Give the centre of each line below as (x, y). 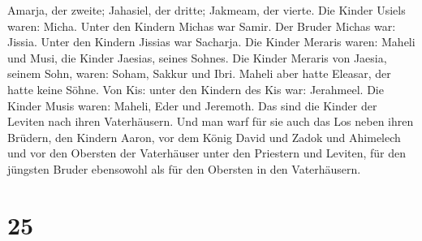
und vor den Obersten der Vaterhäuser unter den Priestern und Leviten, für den (207, 153)
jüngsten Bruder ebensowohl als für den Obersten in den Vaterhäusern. (184, 168)
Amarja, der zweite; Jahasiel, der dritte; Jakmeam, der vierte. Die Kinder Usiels (207, 10)
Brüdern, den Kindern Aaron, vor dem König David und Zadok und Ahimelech (204, 137)
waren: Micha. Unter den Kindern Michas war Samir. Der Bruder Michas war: (202, 26)
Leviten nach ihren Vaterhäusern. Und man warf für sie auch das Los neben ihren (211, 121)
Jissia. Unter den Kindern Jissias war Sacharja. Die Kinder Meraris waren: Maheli (211, 42)
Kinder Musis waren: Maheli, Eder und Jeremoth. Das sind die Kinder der (192, 105)
